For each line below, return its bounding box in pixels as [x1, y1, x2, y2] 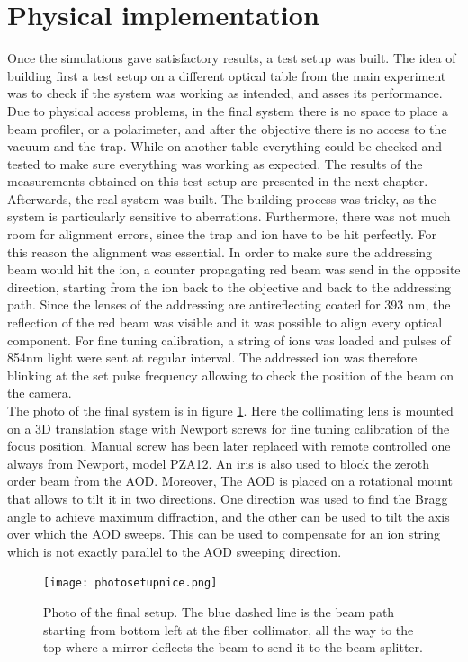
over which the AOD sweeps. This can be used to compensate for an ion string [7, 524, 440, 543]
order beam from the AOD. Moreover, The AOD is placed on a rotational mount [7, 471, 453, 490]
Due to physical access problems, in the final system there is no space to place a [7, 101, 449, 120]
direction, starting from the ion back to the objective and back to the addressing [7, 277, 452, 296]
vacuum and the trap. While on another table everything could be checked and [7, 137, 443, 156]
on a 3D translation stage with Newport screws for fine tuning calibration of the [7, 418, 450, 437]
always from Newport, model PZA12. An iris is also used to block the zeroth [7, 453, 429, 472]
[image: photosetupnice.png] [43, 577, 218, 590]
